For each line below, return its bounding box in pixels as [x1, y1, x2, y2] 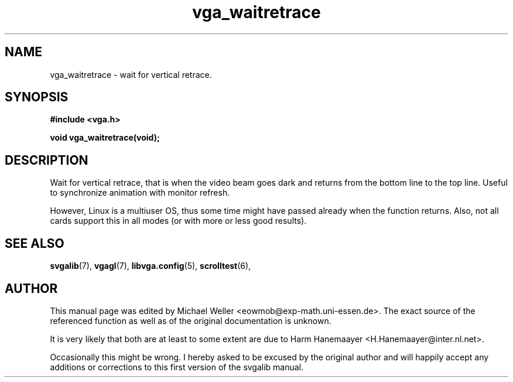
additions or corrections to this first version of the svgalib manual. [50, 361, 304, 372]
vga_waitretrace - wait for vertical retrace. [50, 69, 212, 80]
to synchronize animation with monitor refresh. [50, 187, 230, 198]
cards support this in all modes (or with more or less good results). [50, 216, 307, 226]
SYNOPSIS [5, 90, 69, 105]
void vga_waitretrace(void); [50, 132, 160, 143]
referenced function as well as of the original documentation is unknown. [50, 315, 331, 326]
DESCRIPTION [5, 152, 88, 168]
